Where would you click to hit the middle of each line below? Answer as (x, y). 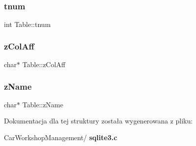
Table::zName (43, 104)
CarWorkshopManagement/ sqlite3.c (61, 137)
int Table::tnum (27, 24)
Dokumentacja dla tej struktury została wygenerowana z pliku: (98, 121)
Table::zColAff (44, 64)
